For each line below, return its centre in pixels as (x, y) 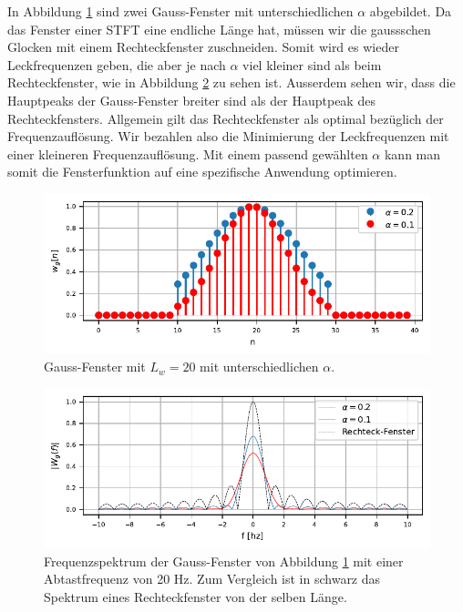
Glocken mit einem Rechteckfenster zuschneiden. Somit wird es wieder (203, 47)
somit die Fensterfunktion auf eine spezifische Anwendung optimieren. (202, 172)
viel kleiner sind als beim (312, 64)
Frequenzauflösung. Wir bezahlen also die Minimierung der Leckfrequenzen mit (228, 136)
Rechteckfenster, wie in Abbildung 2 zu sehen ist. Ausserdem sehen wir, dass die (231, 82)
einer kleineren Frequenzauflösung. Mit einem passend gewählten (188, 153)
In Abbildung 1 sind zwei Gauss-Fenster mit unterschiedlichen (180, 11)
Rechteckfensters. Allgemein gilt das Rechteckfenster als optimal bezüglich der (226, 118)
